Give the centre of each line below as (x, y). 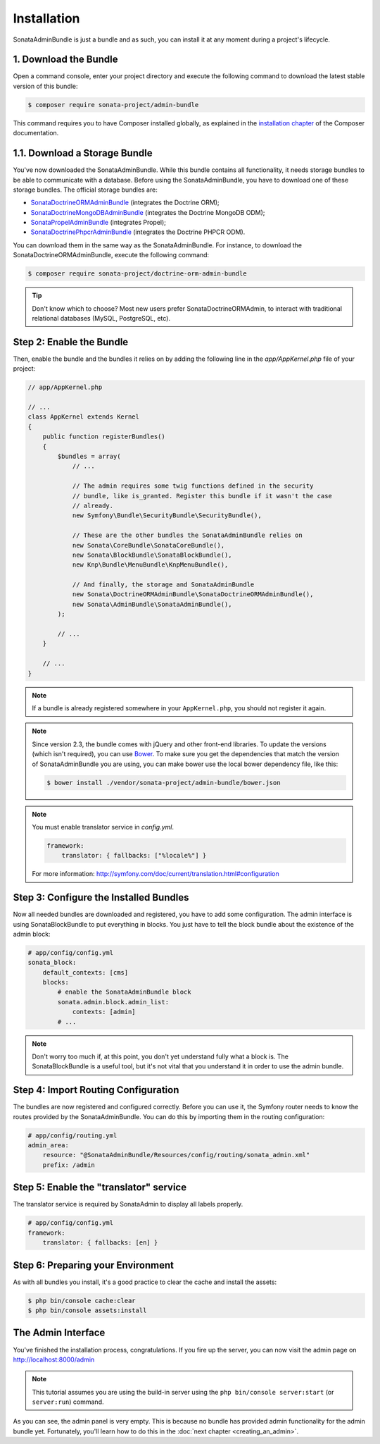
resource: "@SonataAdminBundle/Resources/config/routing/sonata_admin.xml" (176, 1155)
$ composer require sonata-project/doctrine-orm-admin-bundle (137, 274)
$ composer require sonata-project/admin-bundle (113, 105)
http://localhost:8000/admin (54, 1359)
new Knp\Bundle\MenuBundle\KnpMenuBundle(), (150, 565)
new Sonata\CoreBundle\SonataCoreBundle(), (148, 545)
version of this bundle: (45, 86)
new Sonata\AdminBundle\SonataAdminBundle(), (152, 604)
